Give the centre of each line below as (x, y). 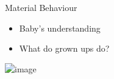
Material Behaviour (41, 7)
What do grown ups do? (64, 48)
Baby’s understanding (60, 28)
